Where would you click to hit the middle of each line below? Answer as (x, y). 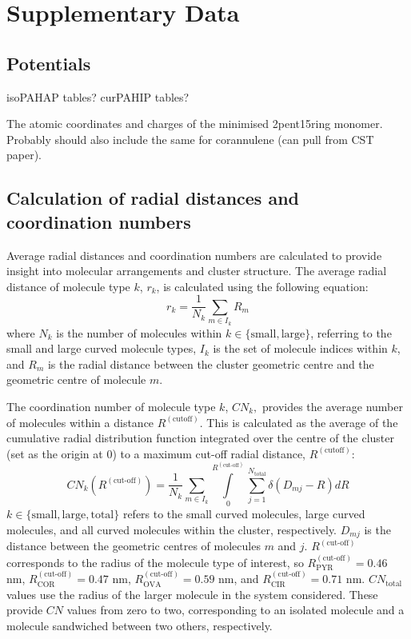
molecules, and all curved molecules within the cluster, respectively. (172, 529)
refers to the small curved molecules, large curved (244, 514)
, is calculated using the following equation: (262, 286)
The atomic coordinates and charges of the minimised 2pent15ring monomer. (195, 124)
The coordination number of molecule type (111, 406)
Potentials (49, 63)
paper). (24, 155)
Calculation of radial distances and (153, 198)
